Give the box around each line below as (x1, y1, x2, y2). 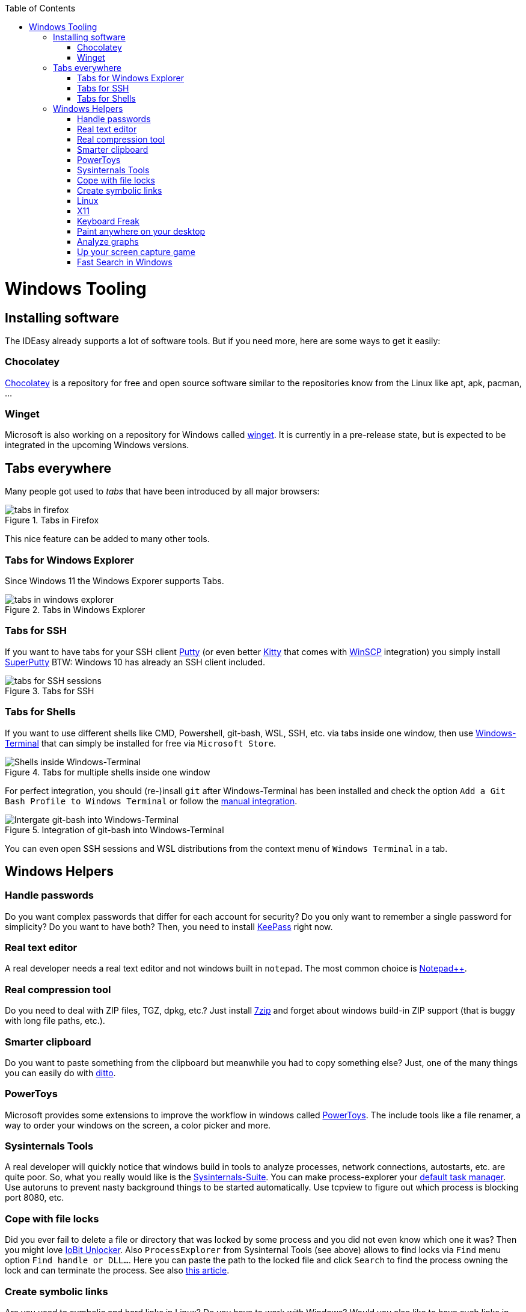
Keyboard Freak (77, 216, 139, 226)
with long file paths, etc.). (5, 1015, 105, 1026)
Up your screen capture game (77, 247, 195, 257)
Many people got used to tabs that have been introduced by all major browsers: (5, 486, 320, 497)
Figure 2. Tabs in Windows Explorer (5, 605, 145, 615)
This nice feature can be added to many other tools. (5, 534, 210, 544)
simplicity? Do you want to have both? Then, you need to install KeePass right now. (5, 921, 333, 932)
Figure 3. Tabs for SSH (5, 685, 94, 696)
